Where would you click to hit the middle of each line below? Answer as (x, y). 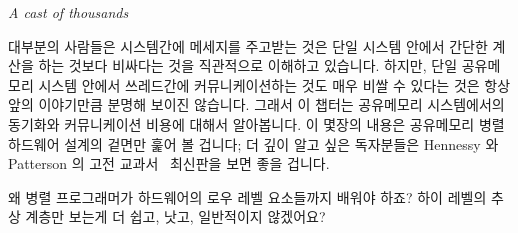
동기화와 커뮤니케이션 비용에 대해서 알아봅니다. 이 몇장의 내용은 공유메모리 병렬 (256, 123)
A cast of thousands (68, 12)
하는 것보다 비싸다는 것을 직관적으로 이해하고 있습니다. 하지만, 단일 (248, 65)
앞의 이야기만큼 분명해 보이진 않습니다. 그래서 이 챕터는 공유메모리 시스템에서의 (256, 104)
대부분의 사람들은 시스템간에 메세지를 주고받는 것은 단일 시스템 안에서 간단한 (248, 45)
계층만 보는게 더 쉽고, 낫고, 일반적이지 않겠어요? (175, 216)
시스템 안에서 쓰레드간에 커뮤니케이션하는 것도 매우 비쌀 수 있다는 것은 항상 (274, 84)
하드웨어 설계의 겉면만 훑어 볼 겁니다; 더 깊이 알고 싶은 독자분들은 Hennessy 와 (253, 143)
